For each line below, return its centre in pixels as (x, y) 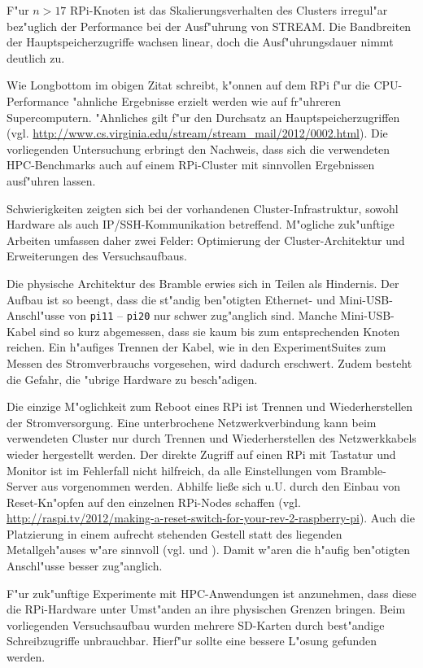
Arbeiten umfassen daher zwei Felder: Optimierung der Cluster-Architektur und (206, 240)
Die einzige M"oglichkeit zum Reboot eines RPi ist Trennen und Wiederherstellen (210, 406)
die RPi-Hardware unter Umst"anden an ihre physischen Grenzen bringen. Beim (206, 609)
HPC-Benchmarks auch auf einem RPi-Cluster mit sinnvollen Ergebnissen (191, 165)
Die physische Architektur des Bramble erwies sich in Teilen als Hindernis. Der (203, 283)
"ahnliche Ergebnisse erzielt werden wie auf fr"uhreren (207, 100)
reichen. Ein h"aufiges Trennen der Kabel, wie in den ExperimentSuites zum (196, 347)
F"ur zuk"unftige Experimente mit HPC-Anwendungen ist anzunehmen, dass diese (211, 593)
